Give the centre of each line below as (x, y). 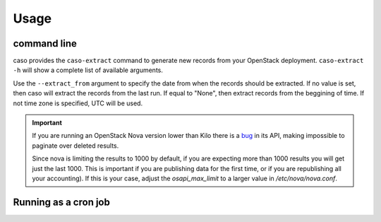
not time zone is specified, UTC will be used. (78, 103)
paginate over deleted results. (75, 146)
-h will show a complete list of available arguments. (88, 70)
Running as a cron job (62, 202)
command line (45, 43)
